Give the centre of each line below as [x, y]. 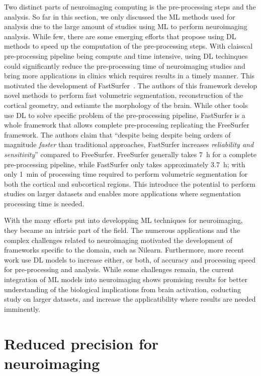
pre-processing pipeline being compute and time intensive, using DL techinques [126, 55]
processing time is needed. [44, 203]
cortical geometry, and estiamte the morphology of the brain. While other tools [126, 105]
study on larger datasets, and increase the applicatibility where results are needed [130, 299]
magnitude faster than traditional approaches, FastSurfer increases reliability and [129, 144]
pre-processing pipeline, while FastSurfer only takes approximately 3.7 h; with [125, 164]
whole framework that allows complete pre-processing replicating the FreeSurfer [127, 125]
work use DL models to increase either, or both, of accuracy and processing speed [130, 259]
